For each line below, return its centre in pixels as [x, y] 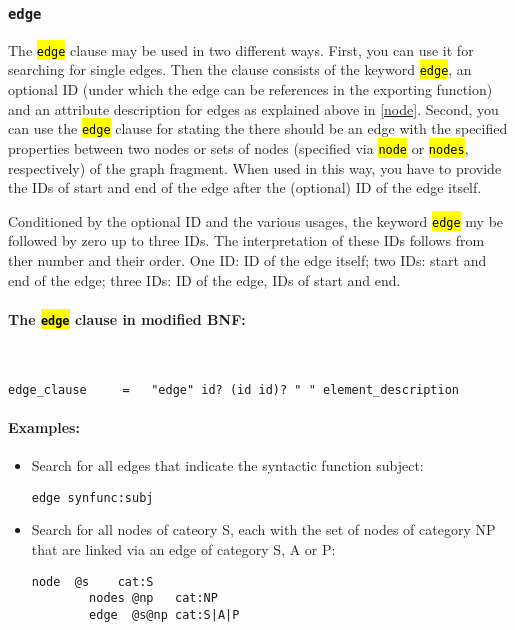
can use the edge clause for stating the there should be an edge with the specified [258, 128]
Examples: [44, 426]
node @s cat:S [92, 581]
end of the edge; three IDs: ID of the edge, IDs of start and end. [204, 279]
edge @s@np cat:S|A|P [164, 614]
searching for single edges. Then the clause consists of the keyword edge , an [240, 69]
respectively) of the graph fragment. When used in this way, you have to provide [255, 167]
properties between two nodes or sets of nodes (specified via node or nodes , [238, 147]
